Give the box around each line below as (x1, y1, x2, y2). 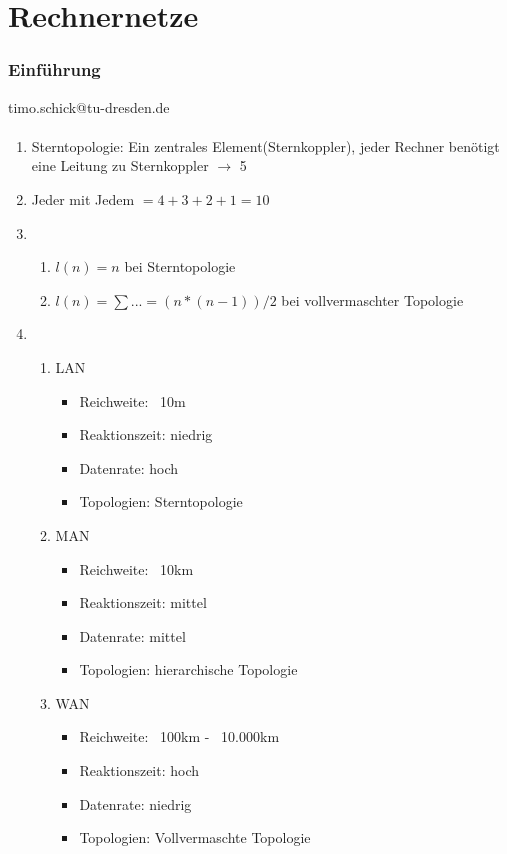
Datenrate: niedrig (79, 793, 192, 814)
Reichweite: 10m (79, 390, 186, 411)
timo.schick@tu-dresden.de (8, 96, 170, 117)
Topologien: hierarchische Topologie (79, 659, 298, 680)
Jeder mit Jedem (31, 188, 135, 209)
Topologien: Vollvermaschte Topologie (79, 827, 311, 848)
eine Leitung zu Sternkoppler (31, 155, 209, 176)
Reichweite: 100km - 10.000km (79, 726, 280, 747)
